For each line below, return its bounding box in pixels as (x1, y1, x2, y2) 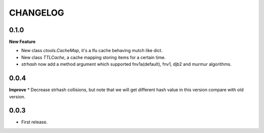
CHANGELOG (9, 7, 65, 18)
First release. (21, 119, 48, 125)
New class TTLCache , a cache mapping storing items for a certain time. (21, 54, 166, 60)
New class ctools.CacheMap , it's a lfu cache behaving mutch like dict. (21, 48, 163, 54)
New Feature (9, 39, 36, 45)
